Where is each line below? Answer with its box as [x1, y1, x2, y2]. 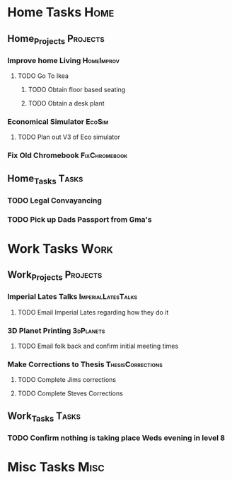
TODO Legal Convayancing [7, 196, 103, 205]
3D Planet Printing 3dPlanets [7, 325, 105, 335]
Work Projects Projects [7, 269, 103, 283]
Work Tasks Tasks [7, 410, 81, 424]
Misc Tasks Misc [7, 459, 105, 475]
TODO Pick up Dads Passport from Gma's [7, 214, 152, 224]
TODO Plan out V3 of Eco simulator [17, 133, 120, 142]
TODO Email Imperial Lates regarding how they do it [17, 308, 169, 316]
